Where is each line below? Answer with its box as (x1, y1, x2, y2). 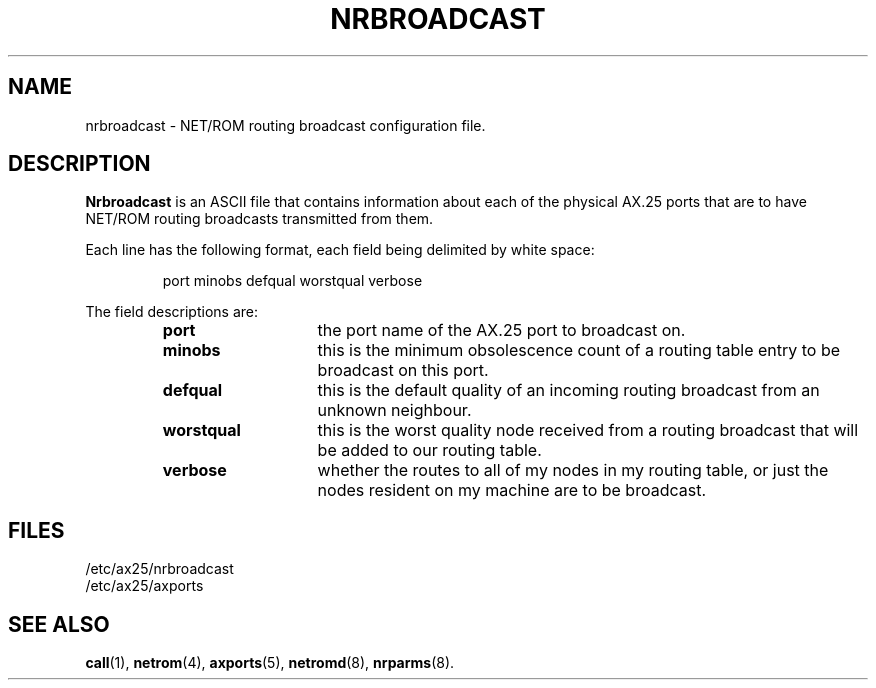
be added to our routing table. (317, 440, 542, 461)
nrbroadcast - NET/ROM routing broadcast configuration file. (85, 116, 486, 134)
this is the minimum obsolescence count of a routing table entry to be (317, 340, 841, 361)
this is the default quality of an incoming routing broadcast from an (317, 380, 820, 401)
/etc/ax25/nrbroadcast (85, 560, 234, 578)
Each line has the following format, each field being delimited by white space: (85, 241, 595, 259)
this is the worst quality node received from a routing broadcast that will (317, 420, 859, 441)
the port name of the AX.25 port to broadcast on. (317, 320, 686, 341)
